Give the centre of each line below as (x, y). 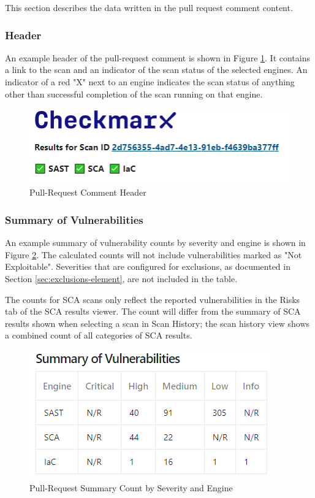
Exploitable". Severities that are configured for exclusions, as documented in (148, 266)
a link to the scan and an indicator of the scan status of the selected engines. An (156, 70)
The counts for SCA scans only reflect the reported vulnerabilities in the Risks (153, 299)
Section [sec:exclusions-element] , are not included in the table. (121, 279)
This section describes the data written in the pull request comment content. (149, 7)
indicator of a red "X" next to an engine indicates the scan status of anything (150, 82)
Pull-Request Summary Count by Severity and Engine (131, 487)
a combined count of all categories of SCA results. (99, 335)
